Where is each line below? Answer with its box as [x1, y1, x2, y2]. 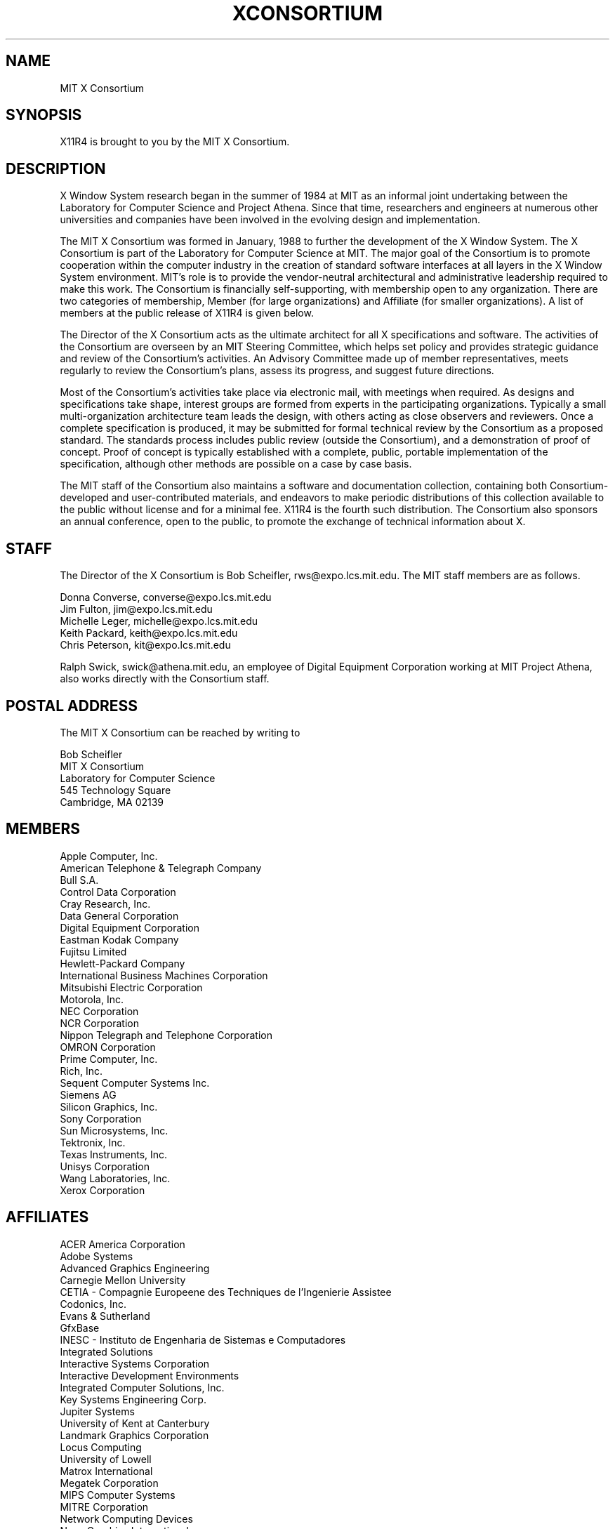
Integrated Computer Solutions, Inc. [60, 1381, 225, 1394]
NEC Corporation [60, 1005, 139, 1017]
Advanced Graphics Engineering [60, 1262, 210, 1274]
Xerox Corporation [60, 1184, 145, 1196]
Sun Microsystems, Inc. [60, 1124, 168, 1137]
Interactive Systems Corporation [60, 1357, 210, 1370]
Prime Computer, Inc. [60, 1052, 158, 1065]
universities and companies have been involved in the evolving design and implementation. [60, 213, 481, 226]
